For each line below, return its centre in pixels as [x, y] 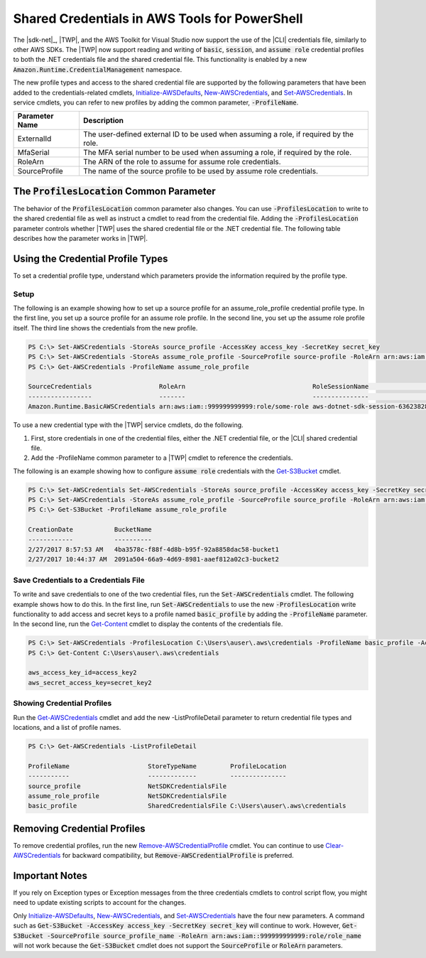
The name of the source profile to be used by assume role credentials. [201, 171]
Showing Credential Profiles [62, 704]
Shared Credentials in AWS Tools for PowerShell [158, 18]
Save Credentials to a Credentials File [79, 580]
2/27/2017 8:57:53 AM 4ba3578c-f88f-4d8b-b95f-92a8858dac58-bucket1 [154, 550]
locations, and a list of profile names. [67, 727]
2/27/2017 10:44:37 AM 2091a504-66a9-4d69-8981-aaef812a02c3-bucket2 [154, 559]
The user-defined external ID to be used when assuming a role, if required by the [218, 134]
